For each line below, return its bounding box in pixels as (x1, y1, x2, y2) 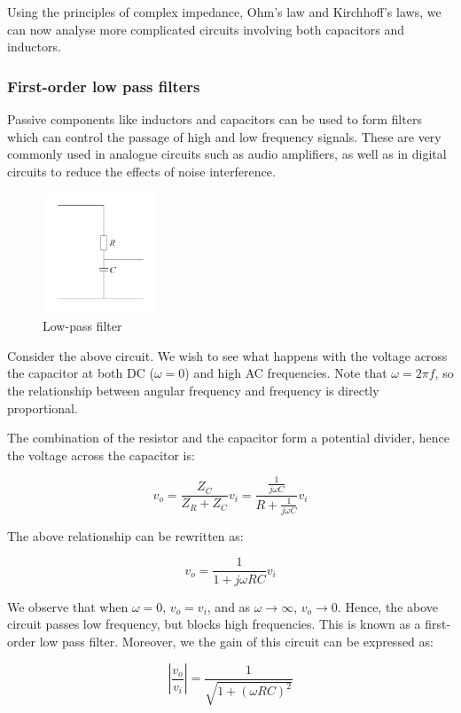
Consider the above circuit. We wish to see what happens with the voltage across (7, 346, 448, 364)
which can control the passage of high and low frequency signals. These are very (7, 127, 441, 145)
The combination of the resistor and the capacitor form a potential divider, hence (7, 428, 449, 447)
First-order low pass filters (7, 74, 200, 97)
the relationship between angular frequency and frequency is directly (7, 380, 379, 399)
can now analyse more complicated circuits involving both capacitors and (7, 20, 404, 38)
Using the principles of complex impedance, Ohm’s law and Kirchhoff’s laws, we (7, 3, 441, 20)
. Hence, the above (337, 597, 439, 615)
